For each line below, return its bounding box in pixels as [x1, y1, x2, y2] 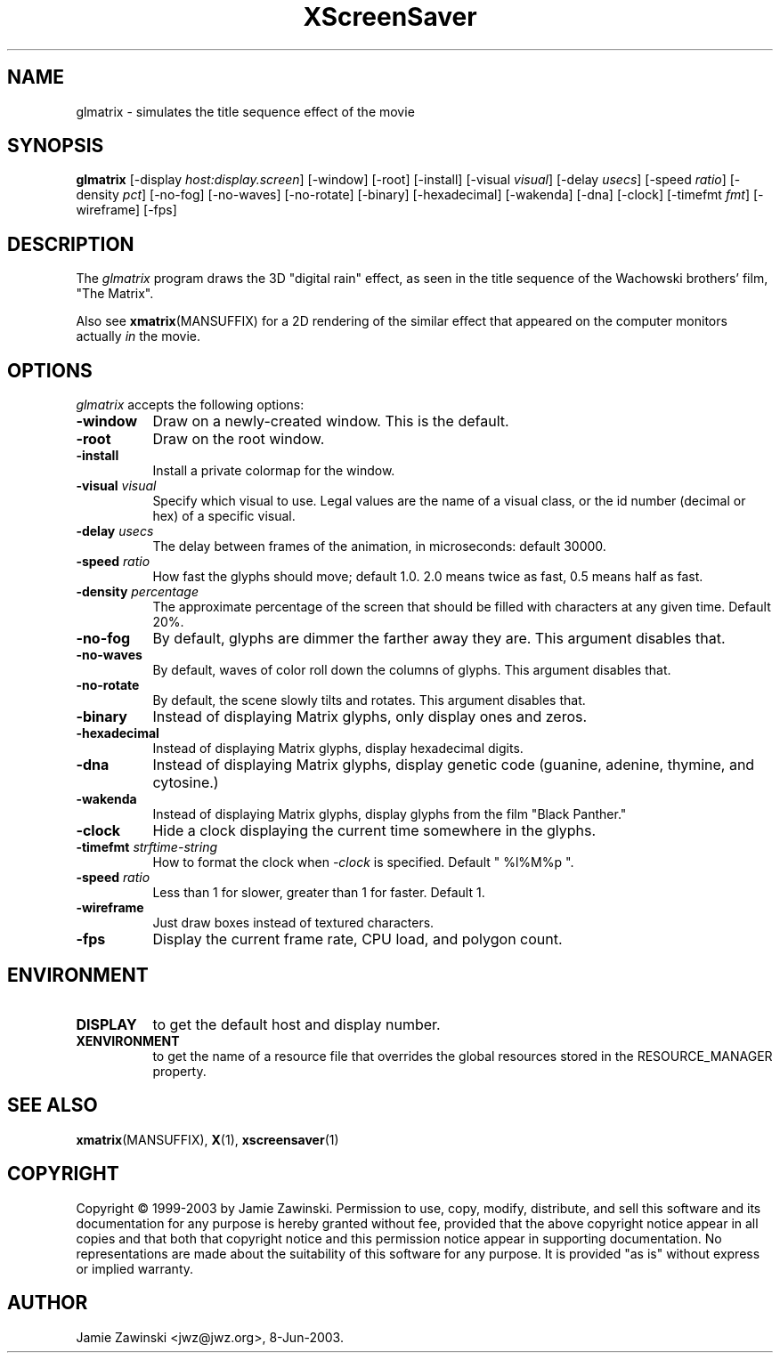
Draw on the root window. [152, 430, 325, 449]
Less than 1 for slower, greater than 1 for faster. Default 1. [152, 885, 485, 901]
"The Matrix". [76, 286, 154, 302]
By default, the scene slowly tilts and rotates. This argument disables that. [152, 692, 586, 708]
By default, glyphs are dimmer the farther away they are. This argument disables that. [152, 629, 726, 648]
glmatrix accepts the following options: [76, 397, 305, 413]
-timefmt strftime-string [76, 839, 218, 855]
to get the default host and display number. [152, 1015, 441, 1033]
